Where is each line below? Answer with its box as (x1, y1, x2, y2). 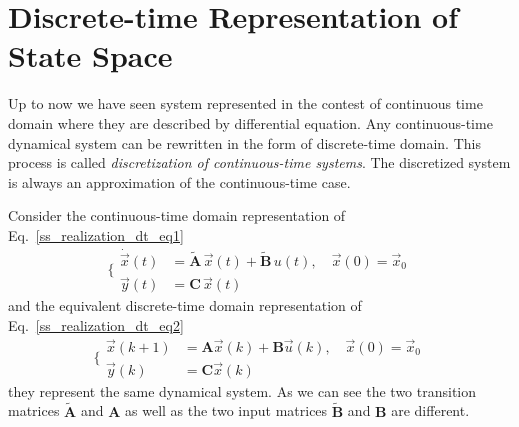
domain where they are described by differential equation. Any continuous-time (8, 112, 493, 133)
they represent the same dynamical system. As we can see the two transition (8, 380, 477, 401)
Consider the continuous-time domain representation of (8, 205, 346, 226)
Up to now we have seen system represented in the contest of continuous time (8, 93, 483, 114)
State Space (8, 35, 173, 76)
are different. (391, 400, 470, 421)
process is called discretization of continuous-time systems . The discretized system (8, 152, 511, 173)
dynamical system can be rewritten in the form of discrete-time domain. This (8, 132, 481, 153)
